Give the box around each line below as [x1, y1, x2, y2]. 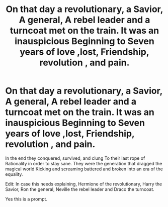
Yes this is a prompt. [5, 196, 48, 202]
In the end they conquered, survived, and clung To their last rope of [5, 155, 145, 161]
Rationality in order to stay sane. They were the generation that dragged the [5, 160, 162, 166]
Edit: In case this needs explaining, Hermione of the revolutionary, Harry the [5, 181, 162, 187]
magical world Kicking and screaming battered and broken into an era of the [5, 166, 163, 172]
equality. [5, 171, 23, 177]
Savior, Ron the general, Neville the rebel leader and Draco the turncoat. [5, 186, 154, 192]
